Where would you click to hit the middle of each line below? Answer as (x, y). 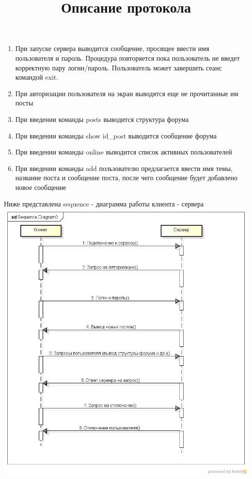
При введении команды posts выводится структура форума (102, 119)
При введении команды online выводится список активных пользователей (124, 152)
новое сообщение (41, 187)
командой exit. (37, 77)
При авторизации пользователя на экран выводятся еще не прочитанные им (127, 93)
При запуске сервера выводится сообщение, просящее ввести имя (112, 48)
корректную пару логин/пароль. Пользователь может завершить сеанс (118, 67)
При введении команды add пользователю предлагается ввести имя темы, (124, 168)
